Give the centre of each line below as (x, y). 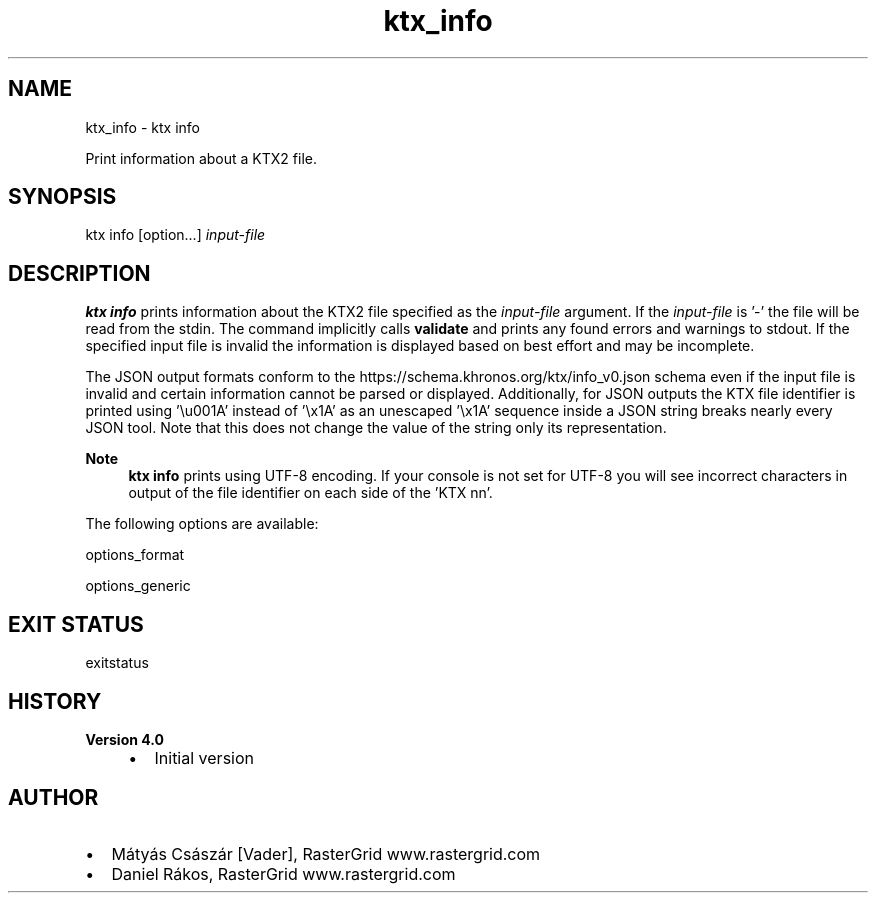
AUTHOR (53, 798)
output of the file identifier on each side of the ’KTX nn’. (310, 493)
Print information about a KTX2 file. (201, 158)
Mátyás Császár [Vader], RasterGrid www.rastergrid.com (326, 853)
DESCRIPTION (79, 273)
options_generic (138, 586)
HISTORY (55, 701)
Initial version (204, 757)
